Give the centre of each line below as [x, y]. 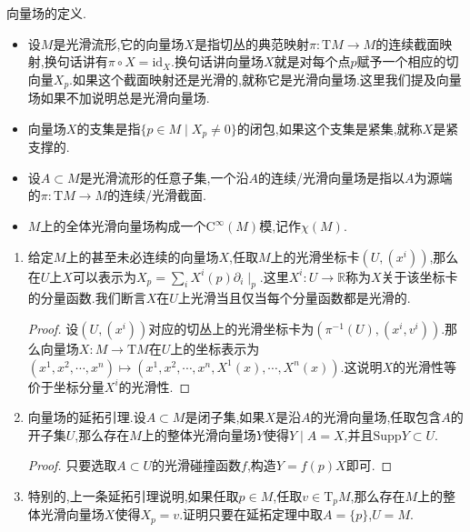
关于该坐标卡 [420, 276]
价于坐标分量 [66, 386]
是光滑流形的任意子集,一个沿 [164, 177]
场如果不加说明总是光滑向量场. [119, 98]
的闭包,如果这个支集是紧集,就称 [330, 128]
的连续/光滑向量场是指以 [331, 177]
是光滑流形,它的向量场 [119, 43]
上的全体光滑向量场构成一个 [123, 226]
